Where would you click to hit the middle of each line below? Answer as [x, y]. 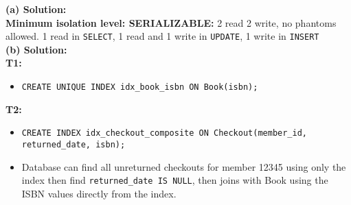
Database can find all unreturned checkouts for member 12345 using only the [184, 166]
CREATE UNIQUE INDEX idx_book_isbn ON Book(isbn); [140, 87]
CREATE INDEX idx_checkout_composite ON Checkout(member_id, [165, 133]
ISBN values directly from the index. [99, 193]
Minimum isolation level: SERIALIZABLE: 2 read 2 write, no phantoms [171, 22]
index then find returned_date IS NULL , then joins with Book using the [175, 180]
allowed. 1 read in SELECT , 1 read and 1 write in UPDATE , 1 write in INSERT [162, 36]
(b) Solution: [36, 49]
